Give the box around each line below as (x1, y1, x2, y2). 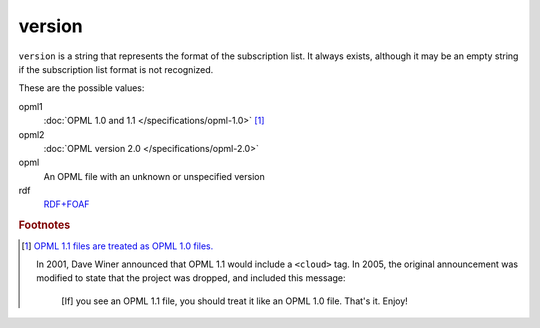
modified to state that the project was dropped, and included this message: (36, 272, 346, 284)
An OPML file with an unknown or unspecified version (43, 170, 265, 182)
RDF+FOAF (43, 198, 90, 210)
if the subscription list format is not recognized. (18, 63, 214, 75)
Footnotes (18, 218, 71, 232)
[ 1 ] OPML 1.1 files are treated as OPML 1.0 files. (21, 240, 214, 252)
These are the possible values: (18, 82, 145, 94)
